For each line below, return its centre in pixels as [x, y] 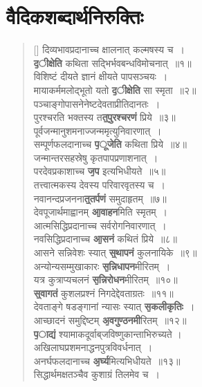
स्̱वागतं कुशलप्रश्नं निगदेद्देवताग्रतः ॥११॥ [103, 293]
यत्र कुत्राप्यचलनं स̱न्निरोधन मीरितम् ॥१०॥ [105, 280]
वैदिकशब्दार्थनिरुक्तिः [75, 16]
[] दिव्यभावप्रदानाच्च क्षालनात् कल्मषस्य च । [109, 49]
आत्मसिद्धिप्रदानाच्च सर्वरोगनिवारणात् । [100, 225]
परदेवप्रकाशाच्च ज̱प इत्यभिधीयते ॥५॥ [100, 171]
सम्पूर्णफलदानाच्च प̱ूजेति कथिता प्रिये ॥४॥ [110, 144]
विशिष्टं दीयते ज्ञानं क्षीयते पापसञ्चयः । [101, 76]
